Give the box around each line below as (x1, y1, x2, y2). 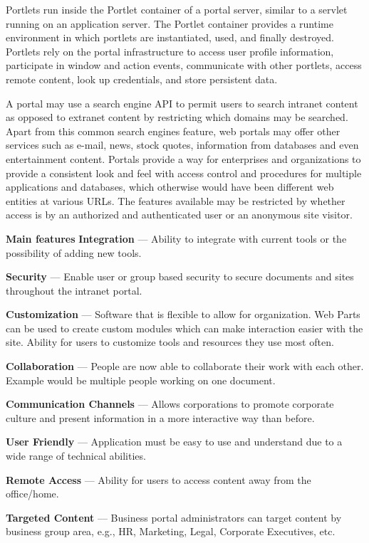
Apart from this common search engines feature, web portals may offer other (6, 123, 341, 138)
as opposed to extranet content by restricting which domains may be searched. (6, 110, 348, 125)
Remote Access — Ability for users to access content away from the (6, 472, 311, 487)
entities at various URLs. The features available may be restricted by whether (6, 193, 345, 208)
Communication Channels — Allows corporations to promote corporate (6, 396, 334, 411)
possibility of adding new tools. (6, 245, 142, 260)
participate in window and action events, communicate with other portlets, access (6, 58, 362, 73)
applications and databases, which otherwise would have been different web (6, 179, 334, 194)
